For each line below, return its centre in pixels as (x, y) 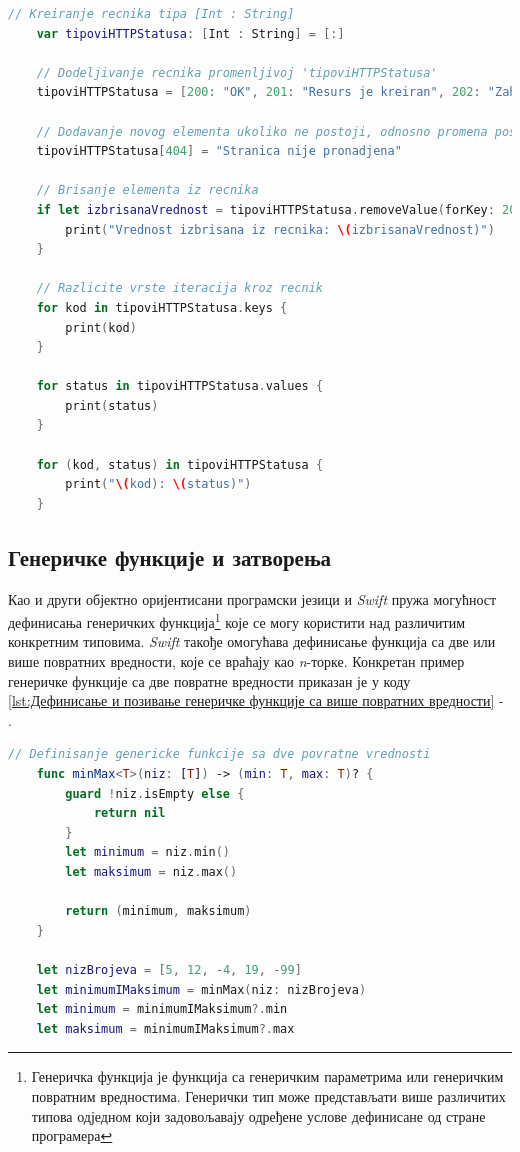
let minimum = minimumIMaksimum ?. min (162, 1009)
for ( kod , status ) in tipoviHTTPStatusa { (180, 464)
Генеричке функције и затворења (170, 556)
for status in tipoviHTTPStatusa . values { (180, 386)
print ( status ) (112, 405)
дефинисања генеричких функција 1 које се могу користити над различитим (237, 620)
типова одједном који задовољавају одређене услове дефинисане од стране (258, 1115)
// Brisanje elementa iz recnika (147, 190)
